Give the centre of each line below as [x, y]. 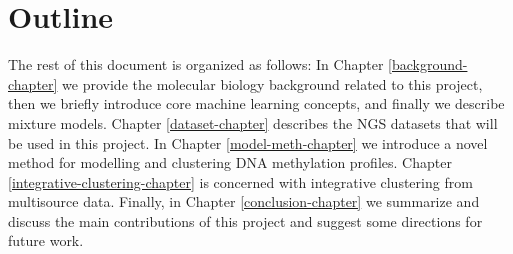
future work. [46, 240]
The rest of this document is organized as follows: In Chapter [196, 64]
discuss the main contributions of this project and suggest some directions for [245, 220]
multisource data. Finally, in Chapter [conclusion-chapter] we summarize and [244, 201]
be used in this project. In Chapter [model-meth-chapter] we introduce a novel [248, 142]
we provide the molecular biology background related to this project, [272, 83]
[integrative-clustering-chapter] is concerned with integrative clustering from [240, 181]
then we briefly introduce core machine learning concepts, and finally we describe [256, 103]
